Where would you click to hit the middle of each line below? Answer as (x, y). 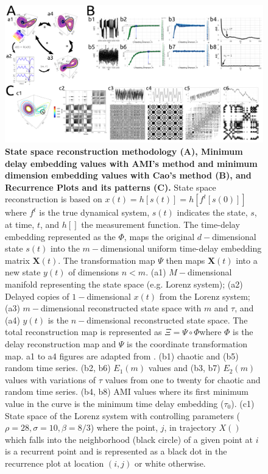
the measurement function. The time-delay (160, 225)
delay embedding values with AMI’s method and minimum (131, 163)
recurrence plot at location (55, 463)
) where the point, (124, 427)
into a (247, 260)
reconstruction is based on (54, 199)
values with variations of (51, 379)
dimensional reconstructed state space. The (167, 320)
